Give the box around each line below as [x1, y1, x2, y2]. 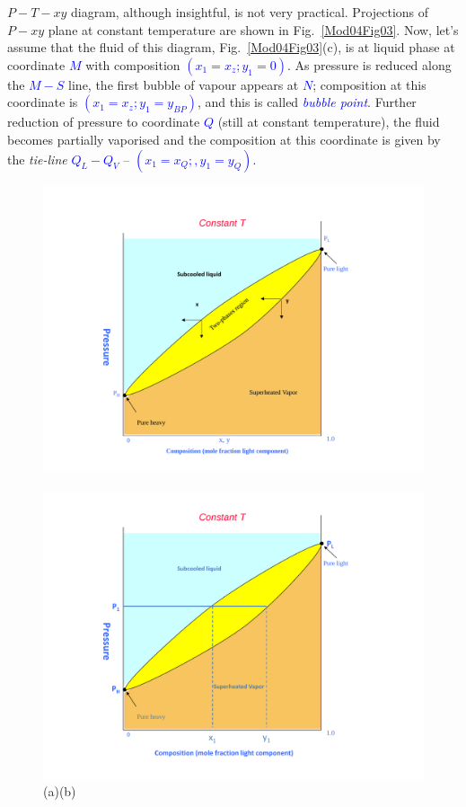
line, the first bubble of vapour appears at [68, 75, 299, 93]
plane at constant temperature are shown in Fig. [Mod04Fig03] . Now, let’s [48, 20, 459, 39]
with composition [85, 55, 180, 74]
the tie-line [7, 149, 67, 168]
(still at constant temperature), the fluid [217, 112, 440, 131]
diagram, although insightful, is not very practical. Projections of [70, 3, 429, 21]
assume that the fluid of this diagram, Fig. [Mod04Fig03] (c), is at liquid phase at [7, 38, 455, 57]
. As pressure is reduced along [286, 55, 452, 74]
